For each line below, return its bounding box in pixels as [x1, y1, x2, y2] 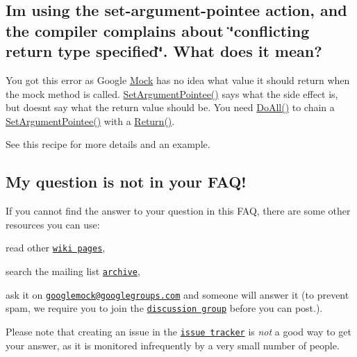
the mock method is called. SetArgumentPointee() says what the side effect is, [6, 86, 338, 101]
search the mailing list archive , [6, 264, 140, 278]
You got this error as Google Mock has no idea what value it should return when [6, 72, 350, 87]
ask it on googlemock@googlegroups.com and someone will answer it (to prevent [6, 287, 349, 301]
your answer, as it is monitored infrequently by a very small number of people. [6, 338, 340, 352]
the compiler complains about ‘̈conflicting [6, 19, 310, 41]
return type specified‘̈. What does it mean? [6, 40, 322, 62]
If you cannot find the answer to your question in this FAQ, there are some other [6, 204, 351, 218]
